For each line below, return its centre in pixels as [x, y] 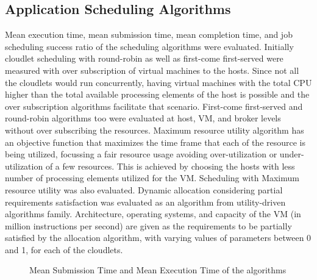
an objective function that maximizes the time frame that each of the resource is [155, 142]
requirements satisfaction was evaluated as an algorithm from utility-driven [145, 202]
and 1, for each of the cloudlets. [64, 249]
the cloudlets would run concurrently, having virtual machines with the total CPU [158, 82]
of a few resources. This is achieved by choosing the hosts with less [170, 166]
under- [292, 154]
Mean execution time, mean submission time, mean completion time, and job [149, 34]
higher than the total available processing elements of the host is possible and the [157, 94]
